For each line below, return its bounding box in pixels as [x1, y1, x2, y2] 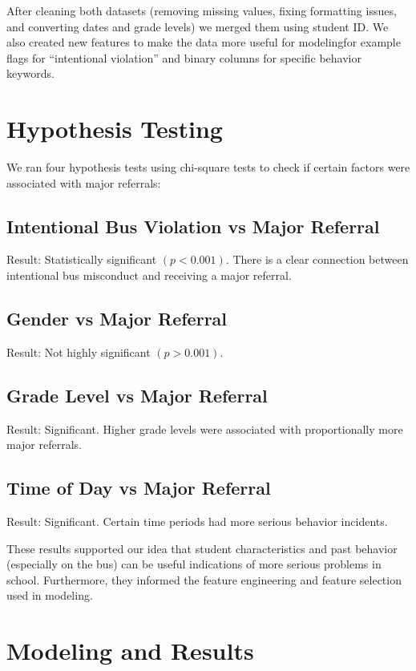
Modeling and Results [6, 634, 254, 667]
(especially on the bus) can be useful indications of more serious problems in [6, 556, 382, 572]
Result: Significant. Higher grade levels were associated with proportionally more [6, 420, 403, 437]
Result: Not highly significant [6, 343, 151, 360]
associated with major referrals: [6, 174, 161, 191]
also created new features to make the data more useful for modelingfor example [6, 34, 401, 51]
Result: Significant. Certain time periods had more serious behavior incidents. [6, 513, 388, 530]
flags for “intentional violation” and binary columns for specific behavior [6, 49, 362, 66]
